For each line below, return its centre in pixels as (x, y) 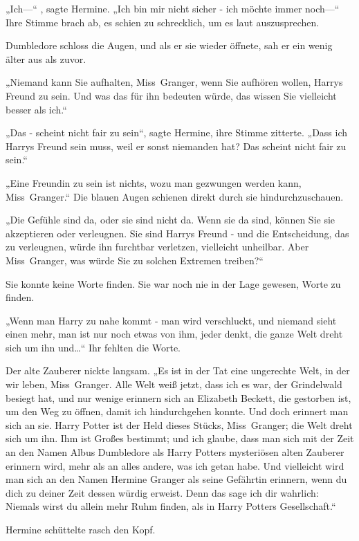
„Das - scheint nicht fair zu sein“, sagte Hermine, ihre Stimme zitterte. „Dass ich (177, 132)
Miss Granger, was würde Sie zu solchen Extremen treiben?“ (135, 260)
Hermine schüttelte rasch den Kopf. (81, 529)
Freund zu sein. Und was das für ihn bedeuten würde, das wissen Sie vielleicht (171, 95)
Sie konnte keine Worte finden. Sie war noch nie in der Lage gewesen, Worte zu (173, 283)
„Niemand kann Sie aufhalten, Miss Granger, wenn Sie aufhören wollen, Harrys (174, 82)
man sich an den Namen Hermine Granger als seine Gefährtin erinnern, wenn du (176, 479)
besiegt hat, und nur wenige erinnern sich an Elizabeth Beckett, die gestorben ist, (178, 397)
